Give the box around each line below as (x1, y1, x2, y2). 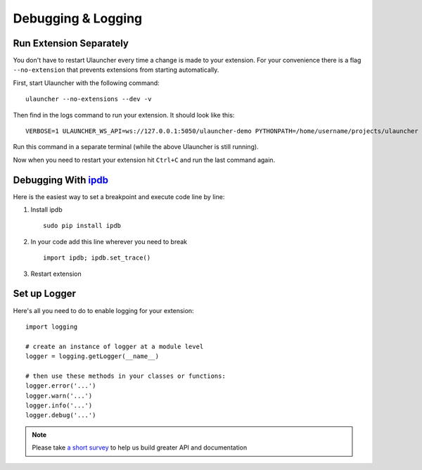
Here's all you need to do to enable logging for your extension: (13, 306, 194, 315)
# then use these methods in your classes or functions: (25, 371, 226, 380)
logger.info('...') (25, 402, 93, 409)
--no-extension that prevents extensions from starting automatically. (13, 65, 219, 74)
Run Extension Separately (13, 37, 129, 49)
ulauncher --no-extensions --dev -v (25, 95, 152, 103)
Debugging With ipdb (13, 174, 109, 186)
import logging (25, 322, 78, 331)
